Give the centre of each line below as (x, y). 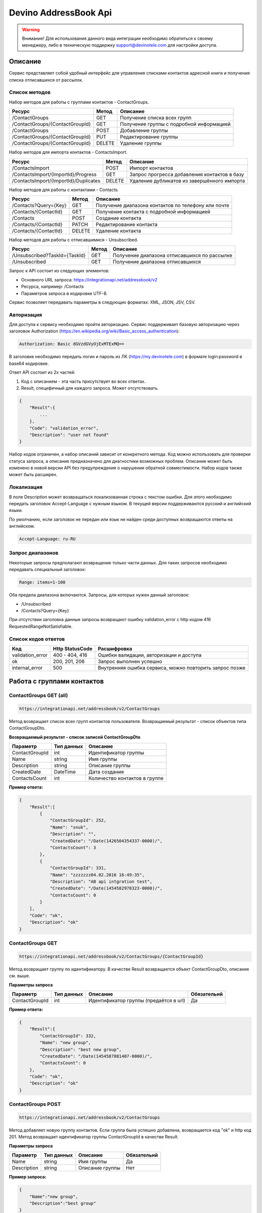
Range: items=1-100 (42, 582)
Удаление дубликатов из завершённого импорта (187, 180)
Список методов (30, 92)
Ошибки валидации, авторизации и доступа (150, 655)
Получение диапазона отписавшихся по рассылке (172, 256)
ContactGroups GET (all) (38, 695)
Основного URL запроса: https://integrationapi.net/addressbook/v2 (89, 279)
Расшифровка (115, 649)
